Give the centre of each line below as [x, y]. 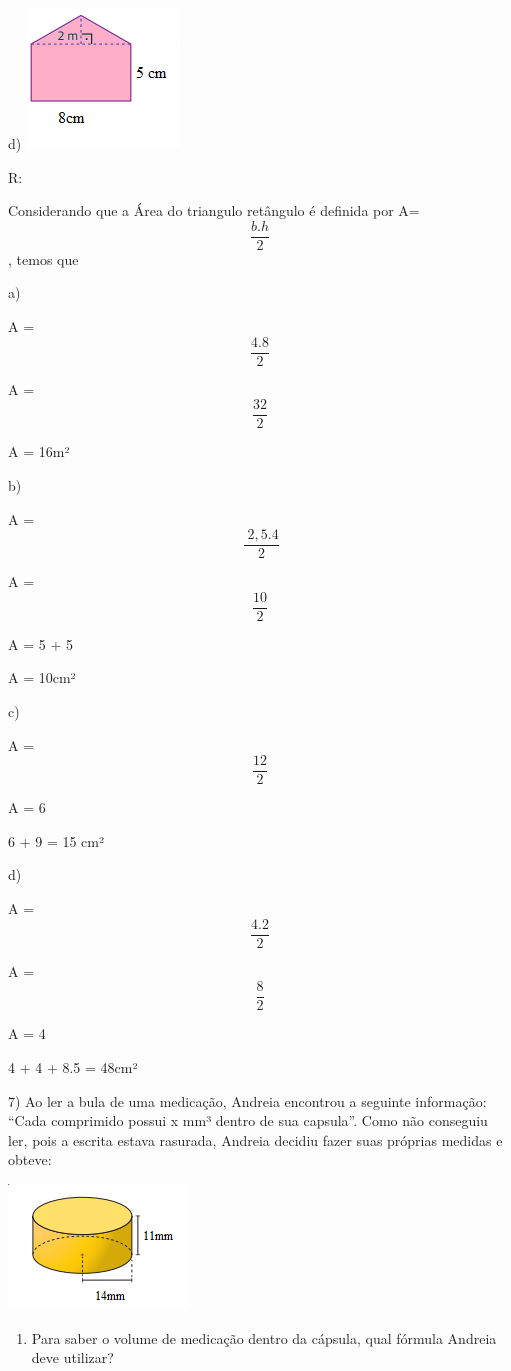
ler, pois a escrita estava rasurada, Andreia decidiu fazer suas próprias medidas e [255, 1139]
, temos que [43, 258]
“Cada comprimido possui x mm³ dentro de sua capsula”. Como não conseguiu [248, 1120]
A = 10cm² [42, 677]
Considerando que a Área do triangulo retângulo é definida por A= [214, 210]
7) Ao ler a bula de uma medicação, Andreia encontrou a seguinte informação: [247, 1100]
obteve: [30, 1159]
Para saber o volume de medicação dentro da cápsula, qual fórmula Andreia [264, 1337]
